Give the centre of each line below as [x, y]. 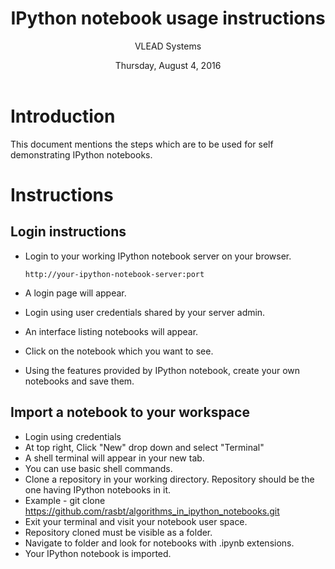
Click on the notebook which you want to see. [119, 351]
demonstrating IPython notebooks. [81, 154]
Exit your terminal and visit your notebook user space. [136, 521]
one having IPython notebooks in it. [98, 489]
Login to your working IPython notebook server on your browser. [158, 256]
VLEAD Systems [168, 46]
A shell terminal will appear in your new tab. [114, 458]
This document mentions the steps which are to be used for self [142, 144]
